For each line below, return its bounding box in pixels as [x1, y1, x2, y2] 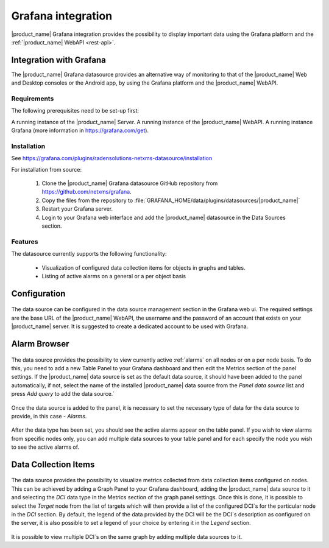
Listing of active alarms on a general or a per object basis [41, 272, 186, 279]
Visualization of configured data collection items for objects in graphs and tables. [41, 264, 246, 271]
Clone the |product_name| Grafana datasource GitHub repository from [41, 180, 218, 187]
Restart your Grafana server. [41, 205, 113, 213]
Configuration [11, 288, 66, 298]
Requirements [11, 94, 54, 103]
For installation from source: [11, 166, 82, 173]
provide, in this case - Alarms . [11, 412, 87, 420]
